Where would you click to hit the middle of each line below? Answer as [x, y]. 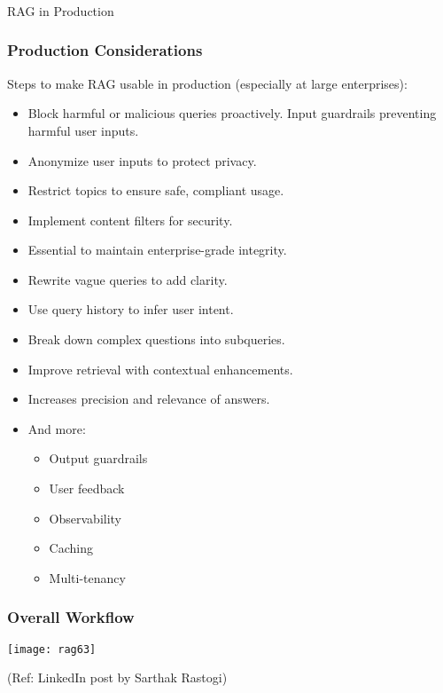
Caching [71, 548]
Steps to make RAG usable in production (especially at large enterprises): [207, 83]
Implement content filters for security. [130, 220]
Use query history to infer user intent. [131, 309]
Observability [85, 518]
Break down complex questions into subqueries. [156, 339]
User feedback [87, 488]
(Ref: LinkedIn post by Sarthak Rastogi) [117, 677]
